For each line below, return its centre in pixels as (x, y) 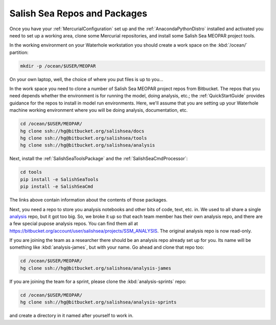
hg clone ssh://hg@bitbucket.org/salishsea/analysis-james (96, 268)
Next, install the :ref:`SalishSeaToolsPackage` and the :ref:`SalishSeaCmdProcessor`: (99, 158)
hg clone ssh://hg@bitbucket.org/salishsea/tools (84, 138)
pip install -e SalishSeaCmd (57, 187)
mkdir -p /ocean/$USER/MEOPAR (58, 66)
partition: (19, 52)
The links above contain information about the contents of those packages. (88, 200)
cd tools (31, 172)
